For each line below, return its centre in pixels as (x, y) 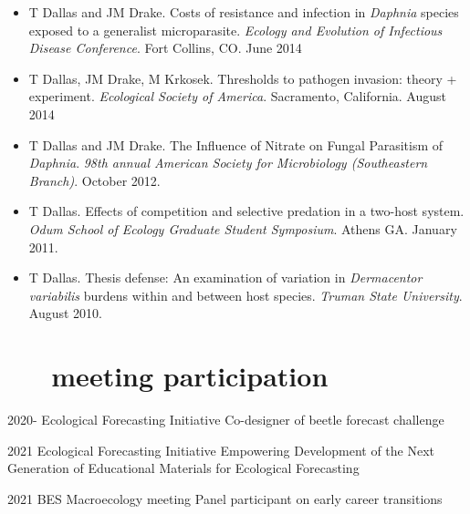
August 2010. (65, 313)
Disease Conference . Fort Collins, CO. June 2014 (165, 48)
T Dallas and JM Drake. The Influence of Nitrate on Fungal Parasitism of (236, 144)
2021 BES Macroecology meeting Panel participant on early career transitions (225, 498)
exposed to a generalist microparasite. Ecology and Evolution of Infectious (235, 30)
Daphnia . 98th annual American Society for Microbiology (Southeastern (228, 163)
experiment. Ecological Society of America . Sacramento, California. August (237, 96)
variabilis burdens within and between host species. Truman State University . (245, 295)
